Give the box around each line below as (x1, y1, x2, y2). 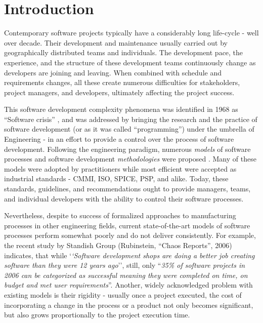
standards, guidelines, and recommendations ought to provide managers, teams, (4, 183, 251, 194)
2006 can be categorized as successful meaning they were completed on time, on (4, 269, 248, 280)
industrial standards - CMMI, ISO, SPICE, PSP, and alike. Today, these (4, 173, 229, 184)
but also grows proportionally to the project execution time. (4, 309, 190, 320)
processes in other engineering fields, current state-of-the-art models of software (4, 220, 250, 230)
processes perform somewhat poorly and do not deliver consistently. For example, (4, 230, 256, 240)
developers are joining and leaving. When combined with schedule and (4, 67, 222, 77)
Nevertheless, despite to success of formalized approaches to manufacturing (4, 210, 236, 221)
